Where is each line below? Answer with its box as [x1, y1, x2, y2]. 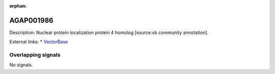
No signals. [9, 62, 33, 68]
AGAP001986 [9, 16, 53, 25]
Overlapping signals [9, 51, 61, 58]
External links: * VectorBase [9, 39, 68, 45]
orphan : [9, 3, 27, 9]
